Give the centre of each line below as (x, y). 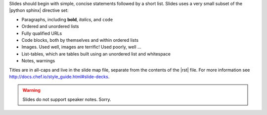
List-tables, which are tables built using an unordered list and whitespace (96, 54)
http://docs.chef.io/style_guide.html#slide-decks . (59, 77)
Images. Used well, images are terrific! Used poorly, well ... (81, 47)
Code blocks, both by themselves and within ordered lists (80, 40)
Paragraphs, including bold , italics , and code (67, 19)
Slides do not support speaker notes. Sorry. (67, 99)
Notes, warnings (38, 61)
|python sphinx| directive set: (39, 10)
